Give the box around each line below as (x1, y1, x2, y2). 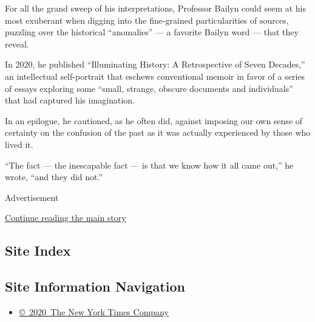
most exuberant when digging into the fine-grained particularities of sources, (5, 13, 289, 26)
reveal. (5, 37, 29, 50)
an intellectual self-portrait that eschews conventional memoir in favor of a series (5, 69, 305, 82)
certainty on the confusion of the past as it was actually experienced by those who (5, 126, 311, 139)
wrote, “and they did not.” (5, 170, 103, 183)
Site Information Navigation (5, 277, 185, 296)
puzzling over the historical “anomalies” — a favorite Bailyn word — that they (5, 26, 299, 38)
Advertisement (5, 191, 59, 203)
